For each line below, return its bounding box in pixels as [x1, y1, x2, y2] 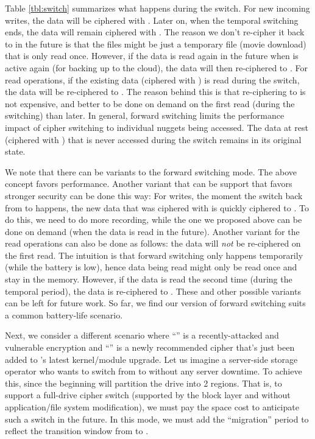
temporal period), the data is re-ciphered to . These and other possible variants [5, 284, 301, 297]
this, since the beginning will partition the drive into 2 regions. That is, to [5, 376, 282, 389]
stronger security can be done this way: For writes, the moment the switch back [5, 189, 303, 202]
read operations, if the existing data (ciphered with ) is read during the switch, [5, 73, 300, 86]
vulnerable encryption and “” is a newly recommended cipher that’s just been [5, 341, 295, 354]
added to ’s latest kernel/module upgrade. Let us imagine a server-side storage [5, 353, 298, 365]
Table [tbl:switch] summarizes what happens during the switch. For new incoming [5, 2, 310, 14]
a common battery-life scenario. [5, 308, 123, 321]
